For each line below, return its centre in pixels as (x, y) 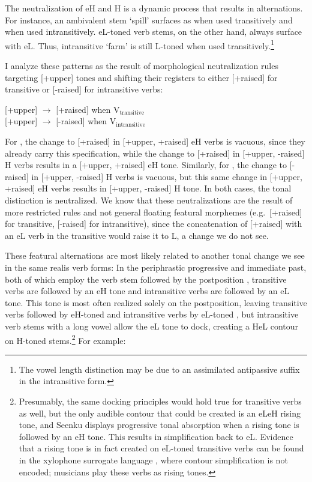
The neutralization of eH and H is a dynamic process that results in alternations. (154, 8)
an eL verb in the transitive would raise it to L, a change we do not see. (137, 235)
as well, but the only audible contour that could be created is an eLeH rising (160, 413)
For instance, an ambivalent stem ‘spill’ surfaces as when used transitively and (149, 20)
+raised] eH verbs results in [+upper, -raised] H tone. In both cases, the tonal (148, 188)
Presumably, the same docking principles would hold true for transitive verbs (160, 401)
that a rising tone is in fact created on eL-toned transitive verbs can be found (161, 448)
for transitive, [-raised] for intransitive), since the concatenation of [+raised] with (154, 224)
